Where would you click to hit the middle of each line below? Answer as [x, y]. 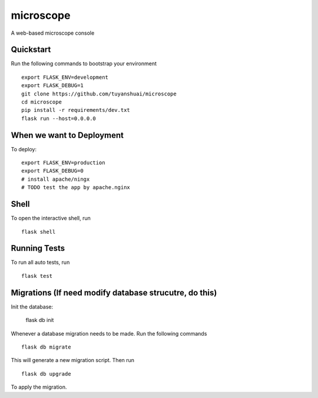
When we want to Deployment [67, 135]
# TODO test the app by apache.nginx [76, 188]
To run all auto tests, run [40, 263]
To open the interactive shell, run [51, 218]
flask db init [40, 320]
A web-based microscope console [53, 33]
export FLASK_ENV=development [65, 77]
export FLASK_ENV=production [63, 163]
